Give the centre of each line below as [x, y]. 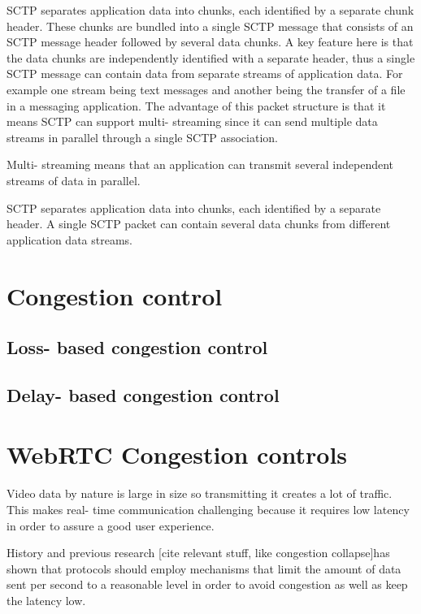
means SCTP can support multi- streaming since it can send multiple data [192, 121]
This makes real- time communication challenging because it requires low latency [208, 509]
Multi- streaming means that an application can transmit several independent [200, 164]
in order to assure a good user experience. [111, 525]
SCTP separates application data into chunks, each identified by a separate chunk [210, 10]
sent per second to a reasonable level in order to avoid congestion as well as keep [207, 584]
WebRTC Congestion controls [177, 454]
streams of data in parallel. [74, 180]
